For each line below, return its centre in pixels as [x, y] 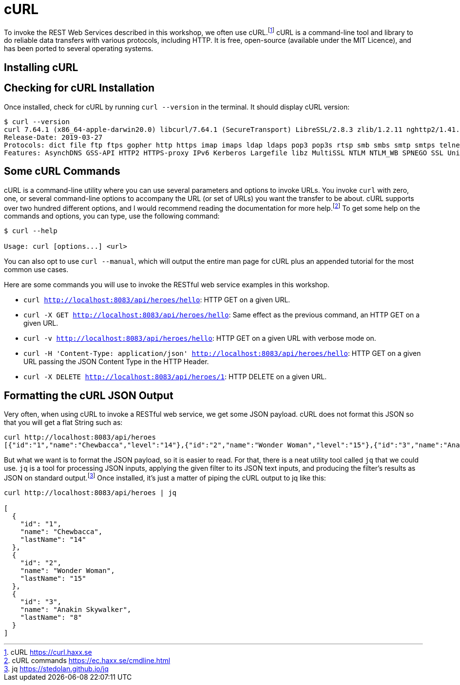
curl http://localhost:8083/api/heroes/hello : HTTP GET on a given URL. [157, 300]
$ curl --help [31, 231]
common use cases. [36, 270]
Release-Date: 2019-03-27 [53, 137]
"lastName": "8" [51, 617]
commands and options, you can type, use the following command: [112, 216]
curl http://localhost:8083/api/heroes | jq [90, 492]
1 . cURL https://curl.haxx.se [48, 652]
